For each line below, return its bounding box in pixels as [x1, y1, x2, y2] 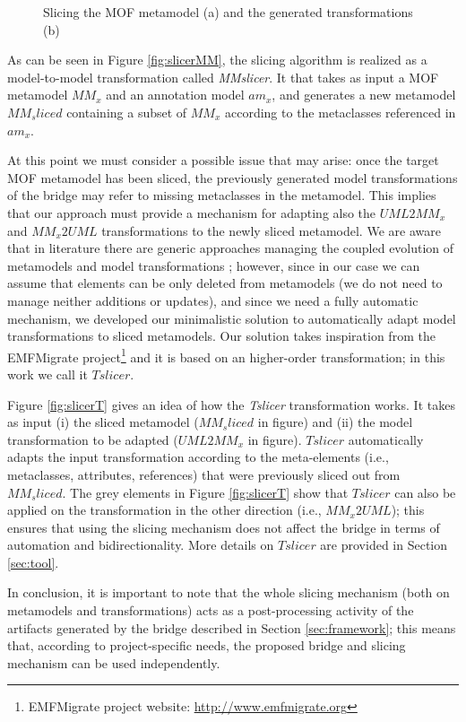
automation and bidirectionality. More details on [7, 535, 274, 554]
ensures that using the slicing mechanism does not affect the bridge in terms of [7, 518, 440, 536]
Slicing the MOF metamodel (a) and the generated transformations [43, 3, 413, 21]
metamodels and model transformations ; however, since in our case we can [7, 256, 420, 274]
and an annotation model [106, 85, 245, 104]
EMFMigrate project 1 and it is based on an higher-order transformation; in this [7, 344, 445, 366]
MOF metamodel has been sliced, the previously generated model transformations [7, 168, 458, 187]
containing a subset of [66, 102, 187, 121]
